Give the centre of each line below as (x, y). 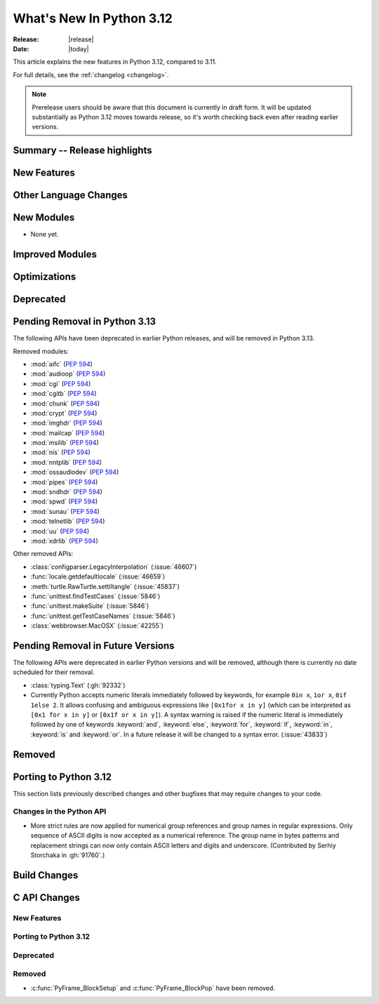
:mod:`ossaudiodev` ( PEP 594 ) (75, 472)
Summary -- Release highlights (82, 151)
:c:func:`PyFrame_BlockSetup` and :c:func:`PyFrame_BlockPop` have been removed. (153, 988)
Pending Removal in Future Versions (94, 646)
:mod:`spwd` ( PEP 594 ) (64, 501)
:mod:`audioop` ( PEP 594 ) (68, 374)
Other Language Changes (70, 196)
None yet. (45, 235)
